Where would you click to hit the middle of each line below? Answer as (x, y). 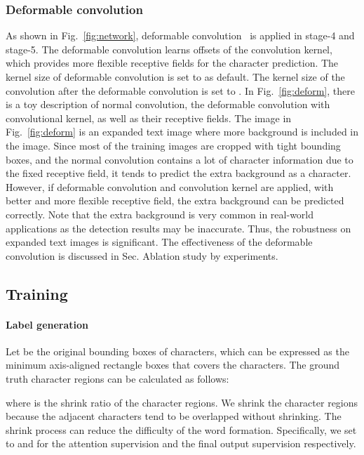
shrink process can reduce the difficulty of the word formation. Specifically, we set (181, 429)
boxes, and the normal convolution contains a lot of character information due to (180, 159)
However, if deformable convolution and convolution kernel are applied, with (170, 186)
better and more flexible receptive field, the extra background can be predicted (175, 200)
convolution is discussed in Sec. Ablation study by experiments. (142, 255)
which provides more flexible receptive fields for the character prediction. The (172, 63)
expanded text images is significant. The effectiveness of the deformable (159, 242)
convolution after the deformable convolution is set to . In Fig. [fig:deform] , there (180, 90)
